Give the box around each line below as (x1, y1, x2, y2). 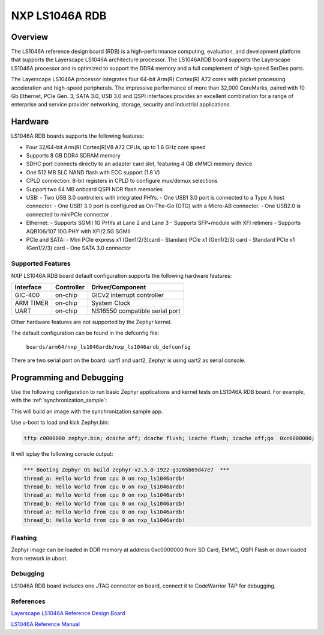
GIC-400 (14, 290, 40, 299)
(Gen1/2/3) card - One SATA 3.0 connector (26, 244, 131, 252)
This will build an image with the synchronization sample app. (11, 408, 163, 415)
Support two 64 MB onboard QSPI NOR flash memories (26, 185, 163, 192)
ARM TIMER (14, 298, 49, 307)
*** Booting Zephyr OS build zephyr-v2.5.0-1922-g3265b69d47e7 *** (23, 467, 230, 473)
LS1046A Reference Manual (11, 621, 80, 628)
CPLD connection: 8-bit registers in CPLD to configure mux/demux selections (26, 177, 218, 185)
